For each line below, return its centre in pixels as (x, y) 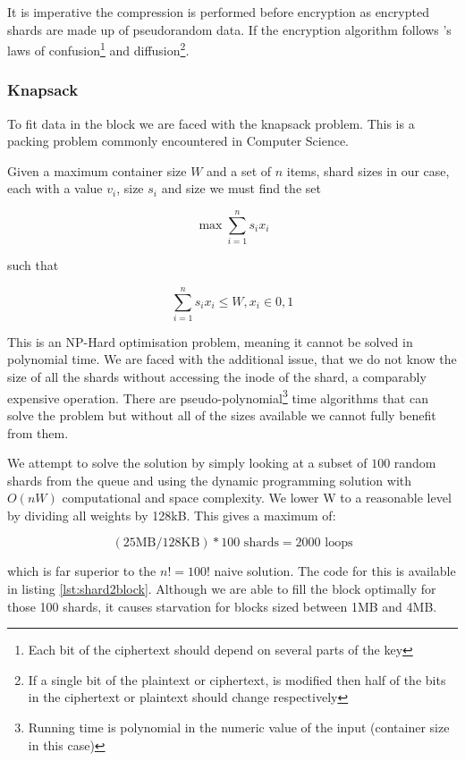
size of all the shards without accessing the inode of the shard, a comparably (217, 377)
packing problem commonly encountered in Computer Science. (178, 141)
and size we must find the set (241, 188)
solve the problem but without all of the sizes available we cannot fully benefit (222, 414)
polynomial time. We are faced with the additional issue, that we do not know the (232, 359)
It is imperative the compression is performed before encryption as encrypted (218, 12)
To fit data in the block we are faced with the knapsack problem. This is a (211, 123)
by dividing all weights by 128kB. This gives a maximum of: (172, 515)
